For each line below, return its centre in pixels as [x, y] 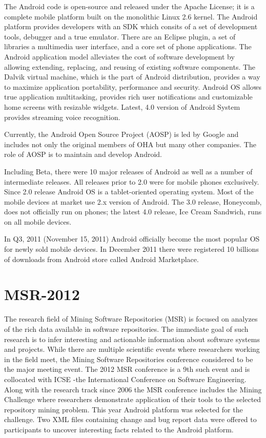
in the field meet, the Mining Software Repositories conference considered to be [129, 359]
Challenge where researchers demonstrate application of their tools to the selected [133, 399]
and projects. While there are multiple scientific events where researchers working [132, 349]
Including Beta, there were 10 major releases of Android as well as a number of [128, 171]
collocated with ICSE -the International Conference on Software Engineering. [125, 379]
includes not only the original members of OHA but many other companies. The [130, 144]
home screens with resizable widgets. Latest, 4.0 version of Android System [122, 106]
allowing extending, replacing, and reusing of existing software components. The [130, 66]
